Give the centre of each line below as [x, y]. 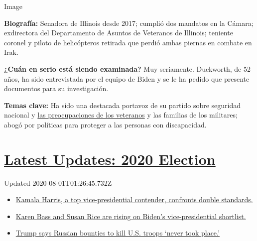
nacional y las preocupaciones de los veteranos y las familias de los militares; [121, 115]
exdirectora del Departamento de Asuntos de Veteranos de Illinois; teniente [119, 33]
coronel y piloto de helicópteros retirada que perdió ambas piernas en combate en [128, 42]
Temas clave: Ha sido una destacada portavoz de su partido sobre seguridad [123, 105]
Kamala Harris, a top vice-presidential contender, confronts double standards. [134, 199]
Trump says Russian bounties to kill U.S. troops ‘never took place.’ [118, 233]
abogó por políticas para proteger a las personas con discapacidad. [105, 124]
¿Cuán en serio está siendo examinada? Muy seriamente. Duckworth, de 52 [127, 68]
